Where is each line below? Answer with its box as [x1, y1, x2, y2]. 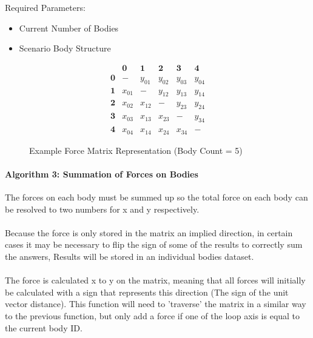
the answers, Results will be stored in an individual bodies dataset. [5, 250, 254, 262]
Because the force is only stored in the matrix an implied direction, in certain [5, 226, 293, 239]
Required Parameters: [5, 1, 86, 13]
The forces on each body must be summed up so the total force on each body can [5, 191, 308, 203]
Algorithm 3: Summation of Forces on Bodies [5, 167, 198, 180]
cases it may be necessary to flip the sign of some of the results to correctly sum [5, 238, 303, 251]
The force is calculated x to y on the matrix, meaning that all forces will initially [5, 274, 306, 287]
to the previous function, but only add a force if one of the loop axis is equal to [5, 309, 300, 322]
